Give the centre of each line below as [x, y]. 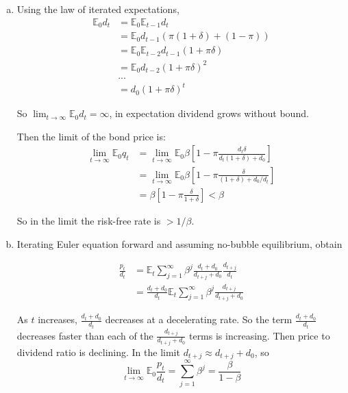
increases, [58, 319]
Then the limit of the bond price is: [91, 136]
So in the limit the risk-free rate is [89, 220]
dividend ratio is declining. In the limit [98, 352]
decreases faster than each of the [85, 335]
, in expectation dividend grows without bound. [209, 113]
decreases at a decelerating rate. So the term [199, 319]
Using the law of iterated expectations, [98, 9]
